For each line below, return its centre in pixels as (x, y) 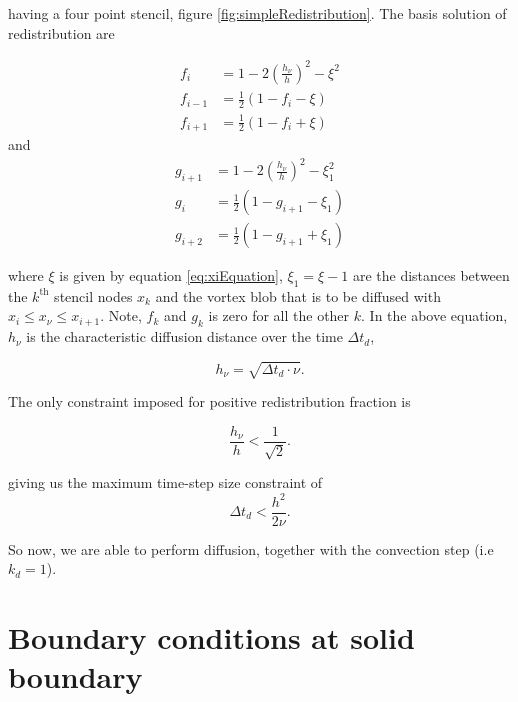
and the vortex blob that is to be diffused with (298, 295)
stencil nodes (93, 295)
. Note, (121, 315)
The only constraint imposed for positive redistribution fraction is (209, 401)
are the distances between (431, 275)
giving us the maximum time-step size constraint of (165, 482)
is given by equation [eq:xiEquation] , (171, 275)
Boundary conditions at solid (211, 636)
